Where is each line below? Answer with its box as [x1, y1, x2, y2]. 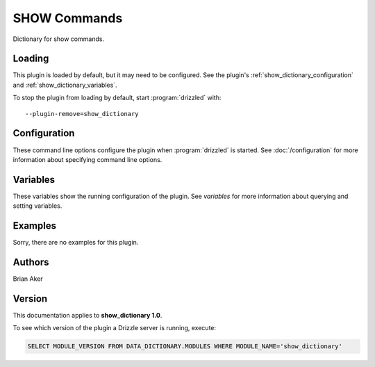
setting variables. [12, 202, 62, 210]
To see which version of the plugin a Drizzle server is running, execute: [12, 324, 217, 332]
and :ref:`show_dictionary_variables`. [12, 81, 117, 89]
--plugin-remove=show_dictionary [25, 110, 139, 117]
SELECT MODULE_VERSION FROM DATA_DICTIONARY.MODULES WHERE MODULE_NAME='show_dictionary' [27, 343, 343, 350]
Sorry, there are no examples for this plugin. [12, 238, 139, 247]
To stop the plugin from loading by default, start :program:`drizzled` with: [12, 94, 222, 102]
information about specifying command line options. [12, 155, 162, 163]
